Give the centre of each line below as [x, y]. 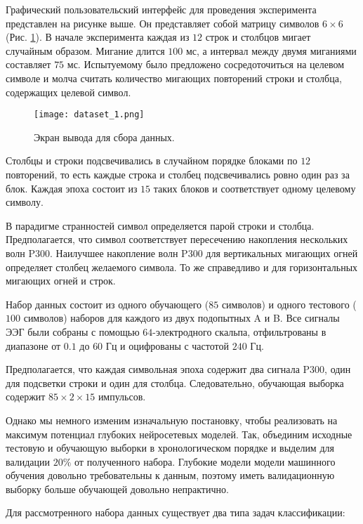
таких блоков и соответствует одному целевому [255, 188]
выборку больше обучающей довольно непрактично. [117, 489]
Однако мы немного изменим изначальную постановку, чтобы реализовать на [172, 420]
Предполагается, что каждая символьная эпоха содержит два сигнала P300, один [178, 369]
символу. [25, 202]
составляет [28, 64]
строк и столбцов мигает [258, 37]
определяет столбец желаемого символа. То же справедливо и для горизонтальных [182, 267]
